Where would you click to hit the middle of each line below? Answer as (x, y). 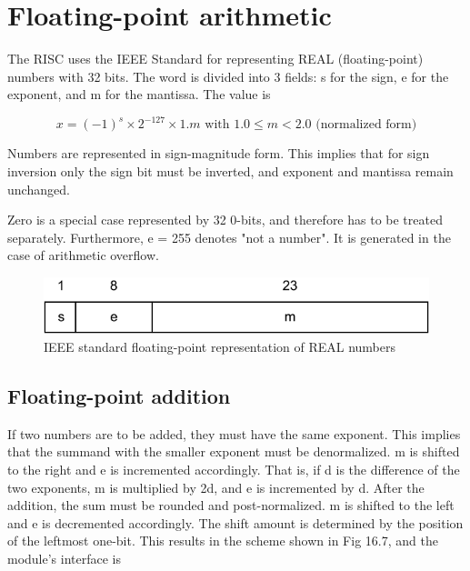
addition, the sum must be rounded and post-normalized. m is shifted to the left (231, 505)
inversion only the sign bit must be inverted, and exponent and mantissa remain (230, 171)
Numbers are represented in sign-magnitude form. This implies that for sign (219, 153)
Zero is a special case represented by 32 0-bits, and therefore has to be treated (225, 220)
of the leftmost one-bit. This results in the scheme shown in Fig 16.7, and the (223, 541)
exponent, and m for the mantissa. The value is (139, 94)
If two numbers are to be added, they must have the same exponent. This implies (234, 433)
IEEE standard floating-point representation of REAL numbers (220, 347)
